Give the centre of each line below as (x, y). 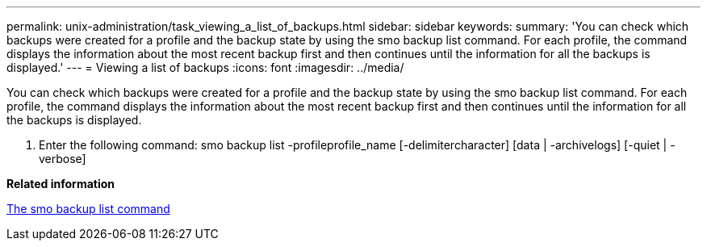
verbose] (63, 159)
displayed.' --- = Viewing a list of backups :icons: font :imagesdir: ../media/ (205, 67)
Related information (61, 184)
